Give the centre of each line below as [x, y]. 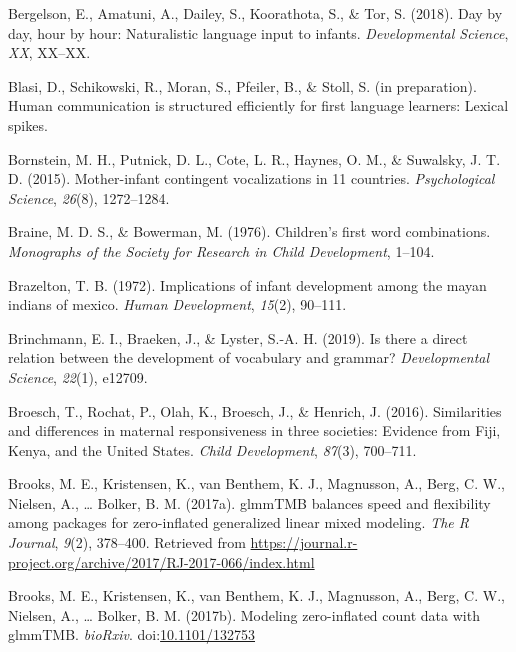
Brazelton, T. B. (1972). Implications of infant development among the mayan [247, 284]
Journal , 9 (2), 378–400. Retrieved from [127, 542]
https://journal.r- [304, 542]
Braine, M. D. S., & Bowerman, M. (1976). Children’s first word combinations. [249, 231]
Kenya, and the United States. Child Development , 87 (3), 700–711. [212, 449]
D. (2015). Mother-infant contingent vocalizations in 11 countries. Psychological [251, 178]
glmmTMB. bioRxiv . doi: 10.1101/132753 [132, 634]
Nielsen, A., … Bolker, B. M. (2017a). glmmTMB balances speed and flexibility [249, 502]
